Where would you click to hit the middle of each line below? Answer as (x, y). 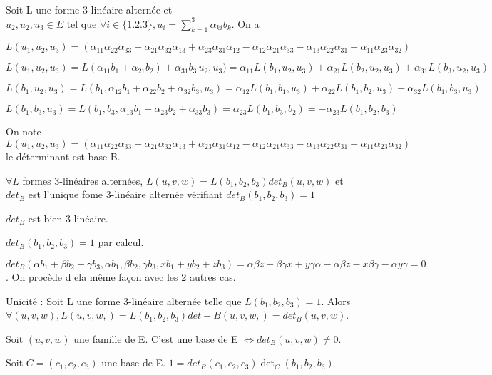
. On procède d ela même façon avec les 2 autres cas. (121, 276)
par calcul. (121, 242)
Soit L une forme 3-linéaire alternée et (89, 9)
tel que (82, 25)
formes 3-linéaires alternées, (83, 180)
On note (24, 132)
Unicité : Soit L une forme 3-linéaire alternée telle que (124, 300)
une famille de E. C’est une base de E (156, 338)
